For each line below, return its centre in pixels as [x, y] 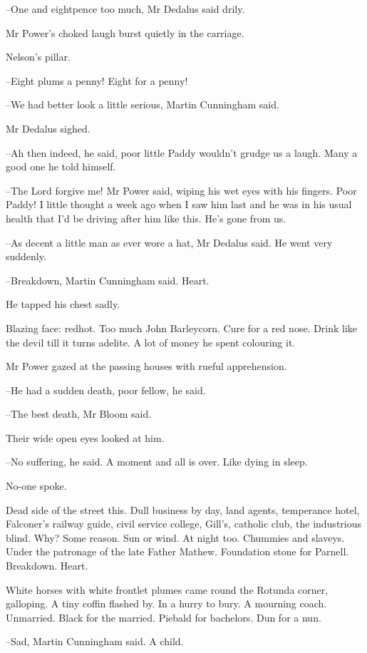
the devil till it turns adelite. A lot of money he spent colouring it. [151, 342]
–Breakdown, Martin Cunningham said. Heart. [108, 280]
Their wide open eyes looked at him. [85, 437]
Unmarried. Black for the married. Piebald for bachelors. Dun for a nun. [164, 617]
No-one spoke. [36, 486]
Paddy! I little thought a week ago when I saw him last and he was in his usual [179, 204]
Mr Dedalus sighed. [48, 128]
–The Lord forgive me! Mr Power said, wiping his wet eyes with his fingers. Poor [181, 190]
